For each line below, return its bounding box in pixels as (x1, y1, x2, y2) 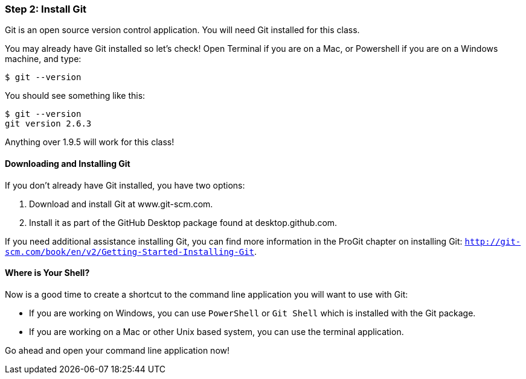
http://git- (464, 236, 521, 246)
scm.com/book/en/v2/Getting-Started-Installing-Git (5, 246, 255, 257)
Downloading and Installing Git (5, 158, 130, 169)
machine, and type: (5, 54, 82, 64)
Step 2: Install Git (5, 3, 87, 15)
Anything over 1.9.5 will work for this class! (5, 137, 175, 148)
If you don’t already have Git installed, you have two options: (5, 180, 245, 190)
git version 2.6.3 (5, 119, 92, 129)
